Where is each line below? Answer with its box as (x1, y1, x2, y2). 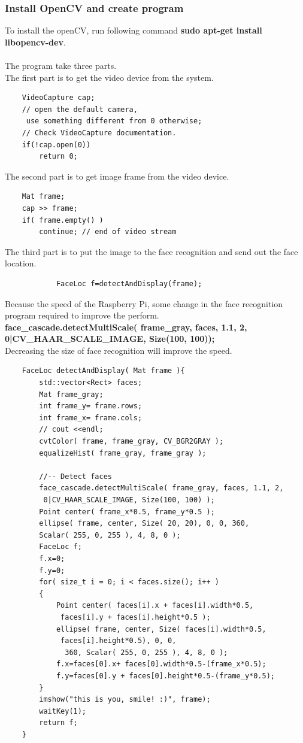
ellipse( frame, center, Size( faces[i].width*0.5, (56, 624, 266, 633)
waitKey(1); (39, 706, 87, 715)
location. (5, 257, 37, 269)
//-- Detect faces (39, 472, 112, 481)
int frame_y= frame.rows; (39, 402, 143, 411)
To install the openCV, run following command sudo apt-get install (5, 24, 262, 37)
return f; (39, 718, 78, 727)
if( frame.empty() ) (22, 216, 104, 225)
